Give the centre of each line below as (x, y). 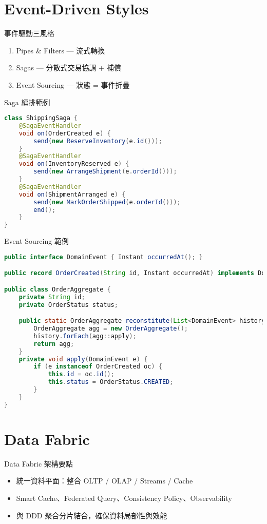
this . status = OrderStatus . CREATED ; (111, 382)
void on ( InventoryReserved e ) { (74, 164)
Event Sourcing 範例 (36, 241)
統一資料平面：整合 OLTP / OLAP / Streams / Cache (104, 481)
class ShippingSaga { (41, 118)
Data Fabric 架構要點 (39, 463)
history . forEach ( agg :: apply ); (85, 336)
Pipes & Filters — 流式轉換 (61, 50)
